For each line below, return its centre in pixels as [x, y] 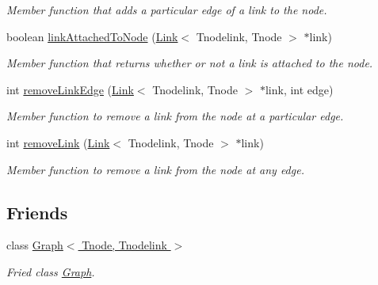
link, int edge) [299, 89]
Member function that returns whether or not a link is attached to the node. [190, 63]
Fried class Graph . [51, 271]
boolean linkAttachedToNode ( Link [92, 36]
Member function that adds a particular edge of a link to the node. [167, 9]
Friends [37, 212]
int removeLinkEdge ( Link [70, 89]
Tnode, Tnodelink [124, 245]
